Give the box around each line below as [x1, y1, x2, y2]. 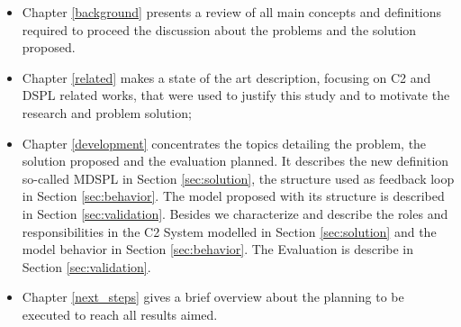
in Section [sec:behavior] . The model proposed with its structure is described [22, 186, 445, 205]
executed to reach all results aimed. [22, 304, 218, 323]
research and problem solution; [22, 103, 192, 122]
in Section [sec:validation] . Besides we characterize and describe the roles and [22, 204, 448, 223]
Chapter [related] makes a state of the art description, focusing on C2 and [22, 68, 431, 86]
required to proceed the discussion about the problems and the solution [22, 20, 417, 39]
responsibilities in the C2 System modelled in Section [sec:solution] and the [22, 222, 437, 241]
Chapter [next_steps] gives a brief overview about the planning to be [22, 287, 404, 306]
